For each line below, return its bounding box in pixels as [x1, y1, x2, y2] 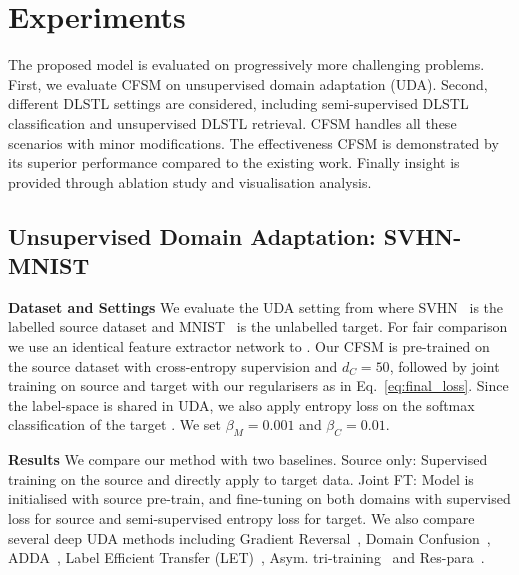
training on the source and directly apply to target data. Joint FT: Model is [8, 468, 474, 489]
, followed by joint [389, 355, 500, 376]
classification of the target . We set [8, 414, 221, 435]
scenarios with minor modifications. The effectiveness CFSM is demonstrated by [8, 132, 499, 153]
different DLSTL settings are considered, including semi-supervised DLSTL [8, 93, 469, 114]
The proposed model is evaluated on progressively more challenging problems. [8, 54, 485, 75]
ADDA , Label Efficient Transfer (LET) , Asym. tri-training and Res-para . [8, 547, 485, 568]
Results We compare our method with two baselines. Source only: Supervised [8, 449, 488, 470]
